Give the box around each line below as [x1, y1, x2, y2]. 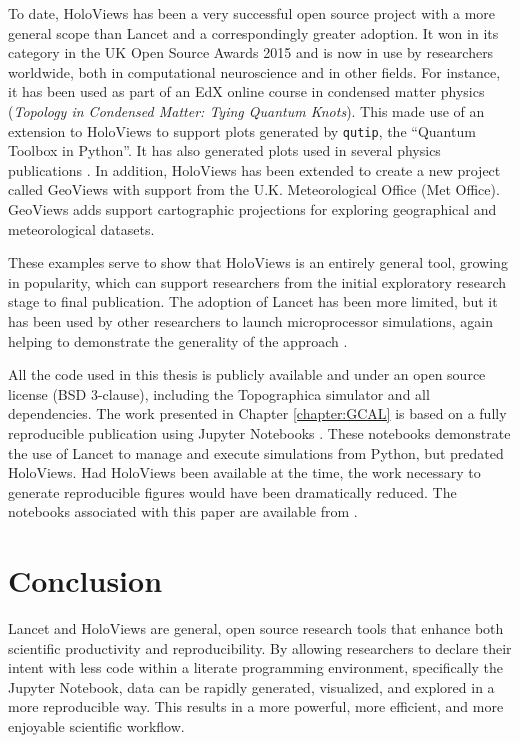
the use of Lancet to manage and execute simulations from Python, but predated [8, 442, 504, 463]
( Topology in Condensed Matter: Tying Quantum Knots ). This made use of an [8, 100, 485, 121]
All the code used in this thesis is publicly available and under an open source [8, 364, 486, 385]
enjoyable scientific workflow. [8, 716, 185, 736]
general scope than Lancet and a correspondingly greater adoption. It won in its [8, 22, 499, 43]
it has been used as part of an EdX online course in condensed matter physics [8, 81, 485, 102]
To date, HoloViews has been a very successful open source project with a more [8, 3, 496, 23]
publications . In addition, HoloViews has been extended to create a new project [8, 159, 501, 180]
